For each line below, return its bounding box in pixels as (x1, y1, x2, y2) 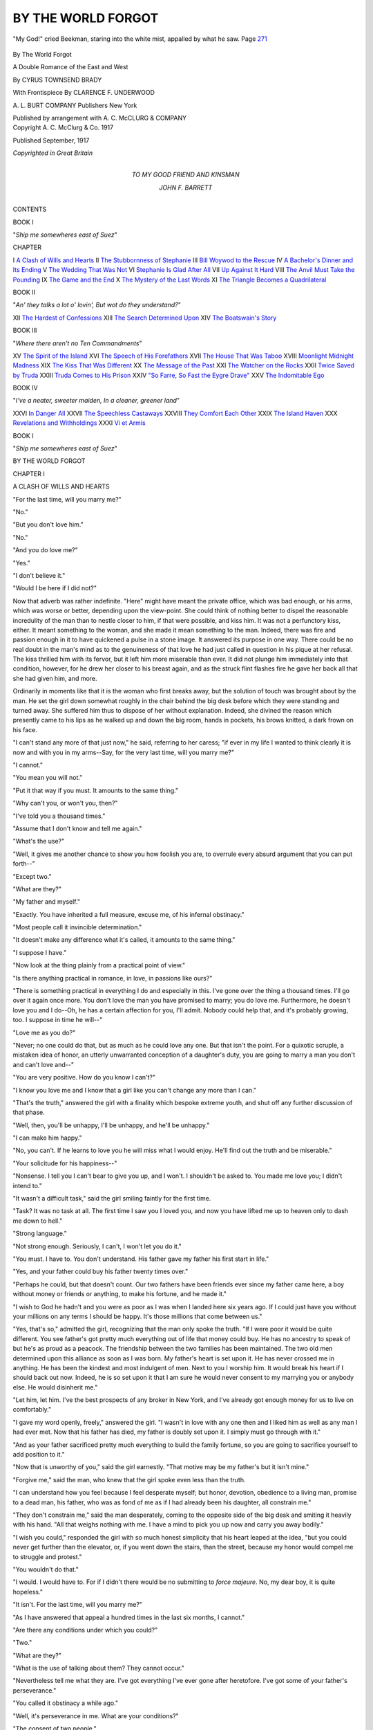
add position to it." (12, 1450, 65, 1459)
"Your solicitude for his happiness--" (12, 1159, 117, 1167)
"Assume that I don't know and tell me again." (12, 824, 142, 832)
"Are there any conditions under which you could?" (12, 1626, 158, 1634)
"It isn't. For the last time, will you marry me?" (12, 1601, 143, 1609)
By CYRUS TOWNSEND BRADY (12, 75, 102, 84)
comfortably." (12, 1405, 52, 1414)
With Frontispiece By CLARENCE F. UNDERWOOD (12, 89, 155, 97)
